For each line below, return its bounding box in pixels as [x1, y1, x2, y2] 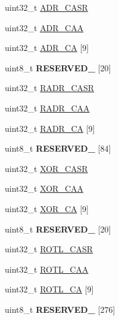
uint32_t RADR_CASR [5, 81, 95, 94]
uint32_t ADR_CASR [5, 1, 88, 13]
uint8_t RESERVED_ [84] [5, 142, 111, 155]
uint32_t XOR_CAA [5, 182, 84, 195]
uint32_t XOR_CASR [5, 162, 88, 174]
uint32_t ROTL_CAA [5, 262, 89, 275]
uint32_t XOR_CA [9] [5, 202, 89, 215]
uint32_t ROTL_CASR [5, 243, 93, 255]
